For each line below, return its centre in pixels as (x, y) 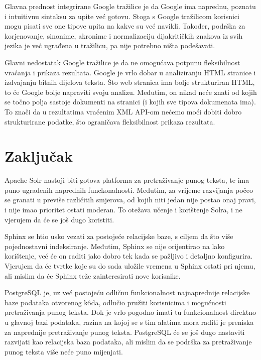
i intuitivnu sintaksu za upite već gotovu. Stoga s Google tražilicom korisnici (122, 16)
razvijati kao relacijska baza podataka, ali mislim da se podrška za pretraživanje (128, 342)
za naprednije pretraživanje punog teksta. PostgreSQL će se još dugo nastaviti (125, 332)
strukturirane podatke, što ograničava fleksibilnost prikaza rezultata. (110, 121)
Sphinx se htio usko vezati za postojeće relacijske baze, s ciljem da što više (119, 236)
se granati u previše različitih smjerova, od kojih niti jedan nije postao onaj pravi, (130, 200)
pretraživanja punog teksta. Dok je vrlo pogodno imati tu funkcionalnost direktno (130, 312)
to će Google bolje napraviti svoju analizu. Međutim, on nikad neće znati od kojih (131, 92)
